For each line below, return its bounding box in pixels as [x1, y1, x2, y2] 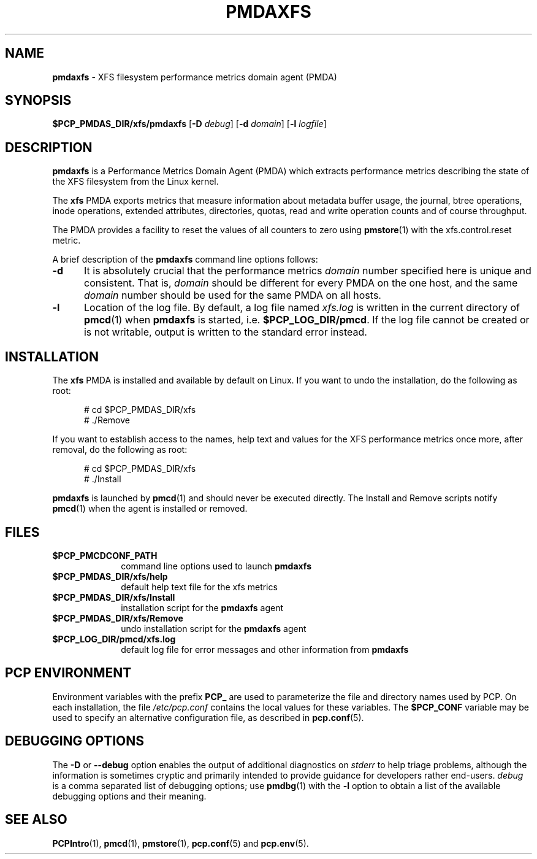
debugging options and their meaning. [52, 790, 207, 801]
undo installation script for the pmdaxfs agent [121, 623, 307, 634]
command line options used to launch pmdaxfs [121, 560, 312, 571]
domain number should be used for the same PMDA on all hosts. [83, 289, 381, 302]
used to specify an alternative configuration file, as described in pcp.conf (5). [52, 712, 364, 723]
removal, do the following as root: [52, 444, 188, 455]
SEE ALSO [5, 812, 67, 828]
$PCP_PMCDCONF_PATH [52, 550, 158, 561]
